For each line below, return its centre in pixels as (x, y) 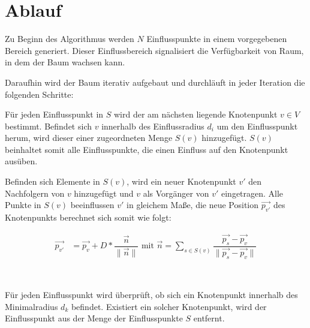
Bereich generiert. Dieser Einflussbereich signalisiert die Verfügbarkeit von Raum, (154, 50)
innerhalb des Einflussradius (153, 126)
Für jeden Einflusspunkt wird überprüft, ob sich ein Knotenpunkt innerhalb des (151, 295)
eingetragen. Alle (252, 193)
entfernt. (209, 318)
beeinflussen (92, 205)
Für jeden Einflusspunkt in (54, 114)
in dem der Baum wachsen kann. (65, 62)
